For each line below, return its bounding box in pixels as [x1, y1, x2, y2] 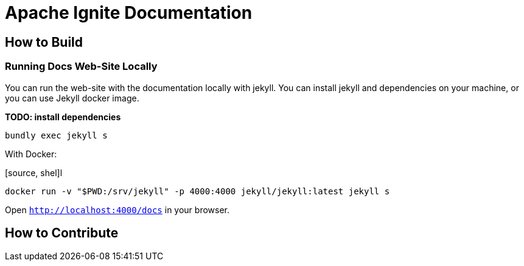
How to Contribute [5, 225, 119, 240]
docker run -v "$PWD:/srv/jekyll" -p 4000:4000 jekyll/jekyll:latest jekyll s [5, 186, 390, 196]
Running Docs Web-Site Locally [5, 60, 158, 73]
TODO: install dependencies [5, 111, 121, 122]
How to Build [5, 34, 83, 50]
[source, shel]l [5, 167, 63, 178]
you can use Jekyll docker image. [5, 92, 139, 103]
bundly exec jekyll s [5, 130, 108, 140]
